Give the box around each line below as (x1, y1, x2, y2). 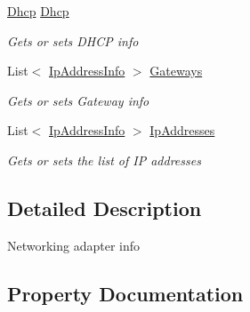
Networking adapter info (7, 236, 141, 254)
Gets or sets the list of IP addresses (7, 150, 201, 169)
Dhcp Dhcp (7, 2, 69, 20)
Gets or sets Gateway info (7, 91, 149, 109)
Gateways (149, 61, 203, 80)
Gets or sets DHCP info (7, 31, 139, 50)
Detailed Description (7, 194, 202, 221)
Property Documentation (7, 279, 244, 307)
